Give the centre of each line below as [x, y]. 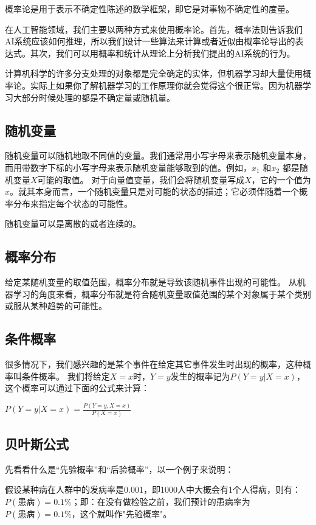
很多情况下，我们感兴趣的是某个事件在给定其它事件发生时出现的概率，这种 [154, 364]
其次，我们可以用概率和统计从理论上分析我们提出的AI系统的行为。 [163, 53]
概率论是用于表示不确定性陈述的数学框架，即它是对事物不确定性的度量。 [149, 9]
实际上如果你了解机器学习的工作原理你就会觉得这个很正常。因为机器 [166, 85]
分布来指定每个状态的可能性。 [73, 203]
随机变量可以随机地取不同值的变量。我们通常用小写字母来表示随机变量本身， [158, 155]
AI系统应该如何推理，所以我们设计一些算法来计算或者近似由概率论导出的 [150, 41]
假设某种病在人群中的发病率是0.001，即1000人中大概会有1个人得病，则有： [153, 489]
